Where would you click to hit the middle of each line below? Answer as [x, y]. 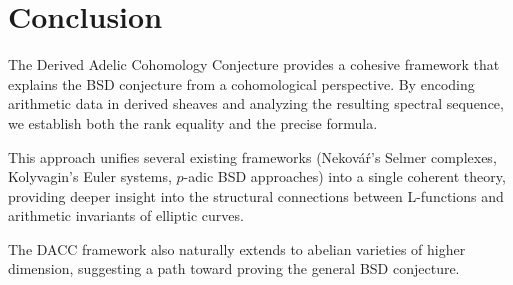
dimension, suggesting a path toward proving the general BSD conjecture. [234, 268]
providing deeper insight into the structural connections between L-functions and [256, 195]
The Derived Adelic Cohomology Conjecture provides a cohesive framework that [254, 64]
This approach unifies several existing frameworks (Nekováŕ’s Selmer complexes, [252, 156]
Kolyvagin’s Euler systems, [90, 176]
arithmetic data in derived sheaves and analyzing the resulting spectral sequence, [256, 103]
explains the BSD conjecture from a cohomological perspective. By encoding [241, 83]
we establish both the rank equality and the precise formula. [193, 122]
